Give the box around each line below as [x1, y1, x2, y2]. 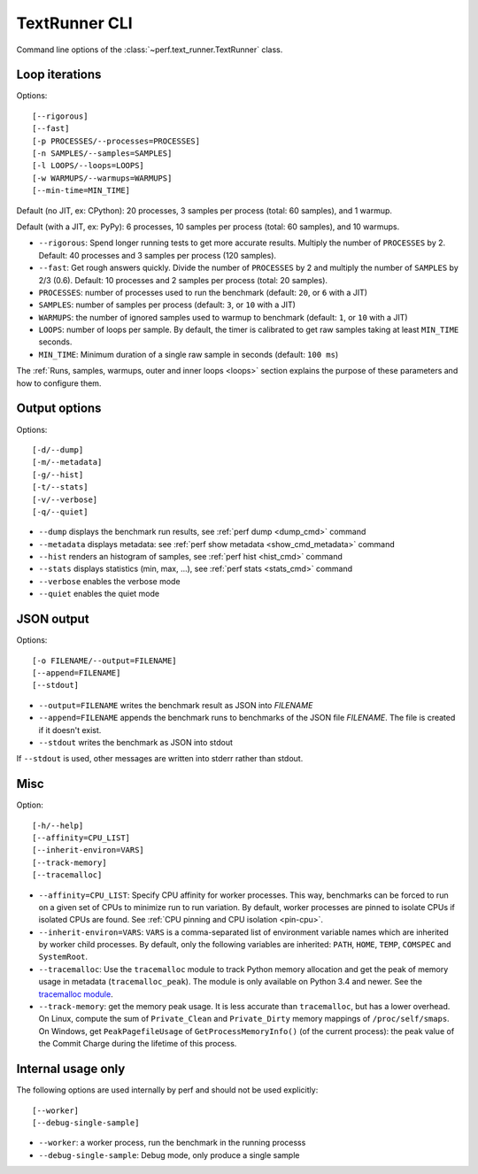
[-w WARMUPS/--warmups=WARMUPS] [32, 173, 173, 183]
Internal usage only [16, 1062, 126, 1077]
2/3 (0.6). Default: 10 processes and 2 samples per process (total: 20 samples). [38, 274, 328, 285]
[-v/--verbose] [32, 494, 98, 505]
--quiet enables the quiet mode [38, 589, 159, 599]
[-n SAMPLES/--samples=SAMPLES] [32, 149, 173, 158]
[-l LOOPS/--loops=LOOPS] [32, 160, 145, 171]
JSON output [16, 612, 89, 627]
